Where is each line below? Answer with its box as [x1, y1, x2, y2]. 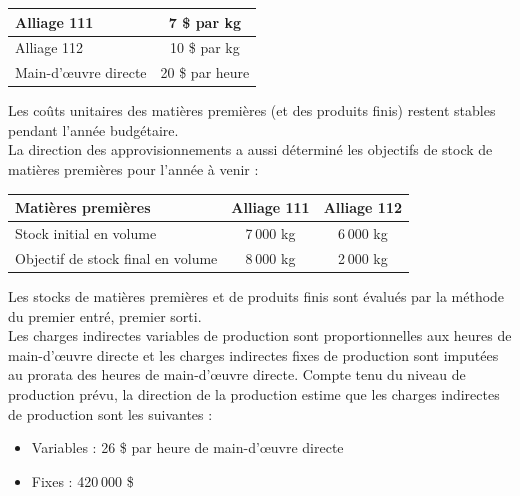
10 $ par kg [170, 37, 240, 58]
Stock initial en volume [15, 223, 157, 243]
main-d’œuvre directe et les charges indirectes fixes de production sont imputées [8, 344, 499, 365]
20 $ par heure [160, 62, 250, 83]
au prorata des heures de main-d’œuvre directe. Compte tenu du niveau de [8, 364, 466, 385]
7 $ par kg [168, 11, 241, 32]
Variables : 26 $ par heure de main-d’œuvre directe [31, 437, 344, 458]
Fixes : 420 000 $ [31, 470, 134, 491]
